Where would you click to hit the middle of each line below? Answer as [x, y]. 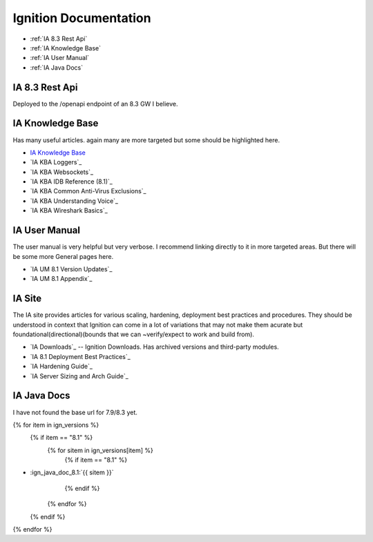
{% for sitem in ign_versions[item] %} [100, 450]
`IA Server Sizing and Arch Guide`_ [79, 376]
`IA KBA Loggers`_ [56, 162]
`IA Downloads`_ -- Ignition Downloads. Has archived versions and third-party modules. [154, 347]
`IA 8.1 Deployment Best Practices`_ [80, 356]
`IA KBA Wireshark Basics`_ [69, 211]
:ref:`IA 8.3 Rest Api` [59, 39]
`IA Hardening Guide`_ [61, 367]
